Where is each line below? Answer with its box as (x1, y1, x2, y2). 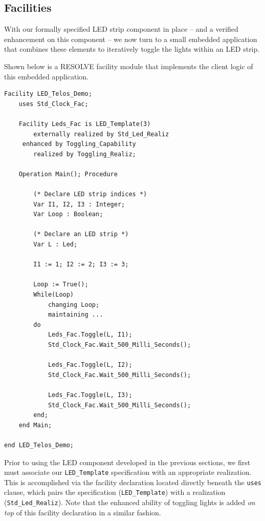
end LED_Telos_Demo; (4, 441, 74, 449)
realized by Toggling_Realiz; (33, 150, 136, 158)
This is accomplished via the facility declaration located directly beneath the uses (4, 476, 262, 487)
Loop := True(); (33, 281, 89, 288)
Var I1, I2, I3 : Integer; (33, 200, 125, 208)
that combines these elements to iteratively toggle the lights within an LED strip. (4, 44, 260, 54)
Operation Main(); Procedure (18, 170, 118, 178)
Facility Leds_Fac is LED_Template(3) (18, 120, 151, 128)
